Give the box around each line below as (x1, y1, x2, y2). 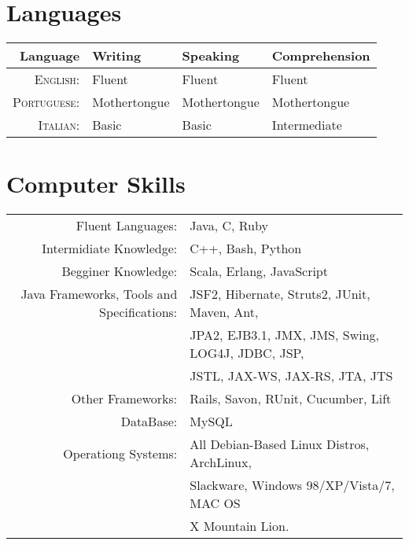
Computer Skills (6, 168, 186, 200)
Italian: (38, 116, 80, 134)
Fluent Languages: (76, 216, 178, 235)
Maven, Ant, (190, 303, 259, 322)
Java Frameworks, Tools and (20, 285, 178, 304)
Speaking (182, 46, 240, 65)
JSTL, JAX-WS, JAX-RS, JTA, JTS (190, 366, 393, 385)
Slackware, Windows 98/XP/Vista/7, (190, 476, 395, 495)
